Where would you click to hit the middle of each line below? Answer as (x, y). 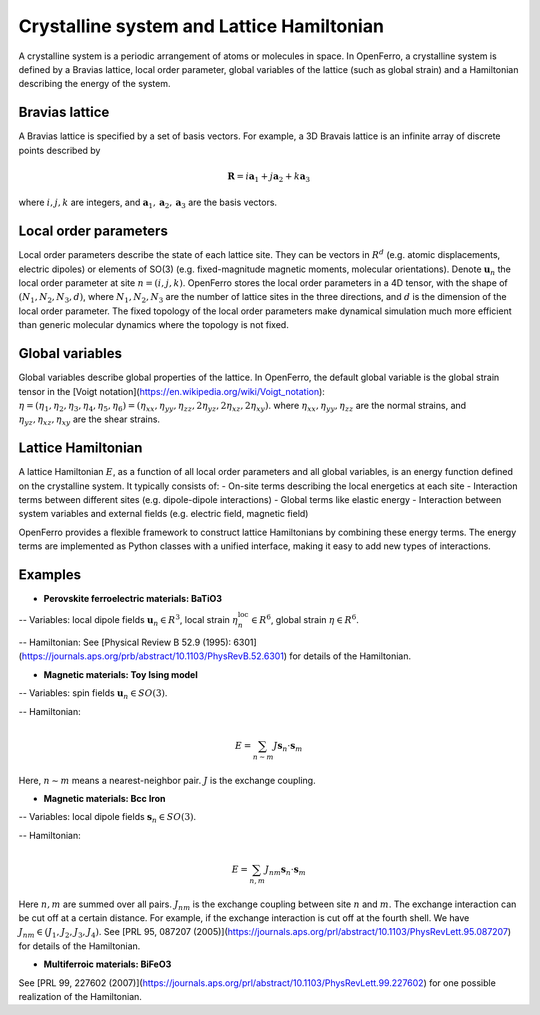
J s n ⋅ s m (288, 747)
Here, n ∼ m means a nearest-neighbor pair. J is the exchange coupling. (167, 780)
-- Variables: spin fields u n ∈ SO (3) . (93, 694)
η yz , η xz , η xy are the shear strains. (89, 420)
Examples (50, 574)
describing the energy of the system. (94, 84)
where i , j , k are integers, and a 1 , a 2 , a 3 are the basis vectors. (148, 203)
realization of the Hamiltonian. (80, 996)
